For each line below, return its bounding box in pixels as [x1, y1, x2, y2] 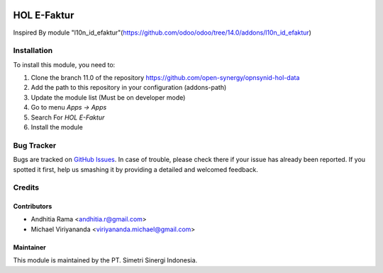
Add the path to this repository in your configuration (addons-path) [30, 83, 227, 92]
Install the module [30, 123, 83, 131]
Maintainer [13, 243, 46, 251]
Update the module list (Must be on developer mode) [30, 93, 186, 102]
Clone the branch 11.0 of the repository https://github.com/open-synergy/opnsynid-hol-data [30, 74, 300, 82]
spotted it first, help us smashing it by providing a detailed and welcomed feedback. [13, 165, 258, 173]
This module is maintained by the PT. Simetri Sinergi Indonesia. [13, 256, 198, 265]
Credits [13, 182, 39, 192]
